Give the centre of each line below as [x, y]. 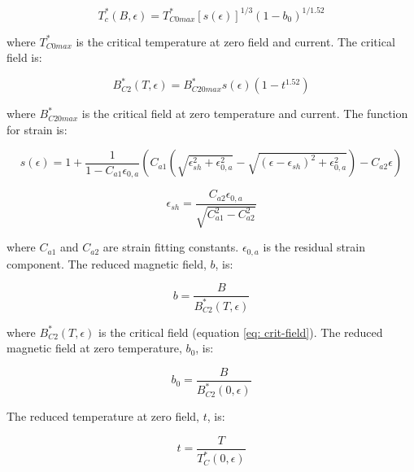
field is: [24, 57]
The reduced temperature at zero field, [103, 416]
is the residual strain [314, 247]
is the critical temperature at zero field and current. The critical [235, 41]
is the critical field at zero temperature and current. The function [245, 114]
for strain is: [37, 129]
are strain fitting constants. [171, 247]
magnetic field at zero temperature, [94, 348]
